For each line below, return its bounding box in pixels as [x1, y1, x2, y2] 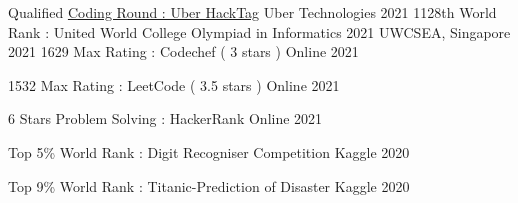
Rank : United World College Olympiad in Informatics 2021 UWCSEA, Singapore [8, 21, 511, 42]
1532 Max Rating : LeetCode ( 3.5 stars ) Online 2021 [8, 74, 340, 95]
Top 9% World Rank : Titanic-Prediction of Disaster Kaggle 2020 [8, 175, 410, 196]
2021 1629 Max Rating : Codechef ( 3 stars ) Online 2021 [8, 41, 359, 62]
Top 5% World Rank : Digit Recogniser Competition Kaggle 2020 [8, 141, 410, 162]
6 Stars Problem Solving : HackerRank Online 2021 [8, 108, 323, 129]
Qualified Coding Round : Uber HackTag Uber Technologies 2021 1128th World [8, 2, 497, 22]
